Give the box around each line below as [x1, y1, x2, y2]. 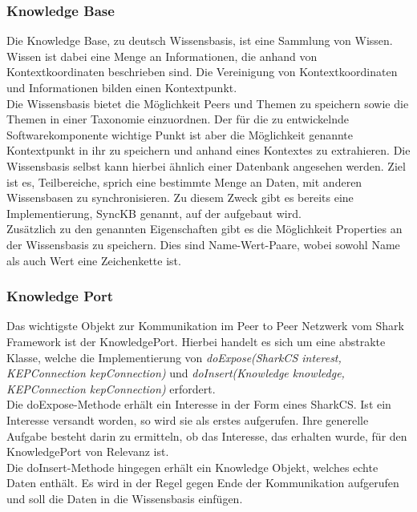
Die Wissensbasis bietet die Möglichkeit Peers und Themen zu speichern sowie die [6, 95, 409, 111]
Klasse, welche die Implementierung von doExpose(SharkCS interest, [6, 349, 342, 365]
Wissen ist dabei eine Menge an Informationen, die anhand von [6, 47, 318, 64]
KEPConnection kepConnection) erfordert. [6, 380, 216, 397]
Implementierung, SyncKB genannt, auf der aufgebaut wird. [6, 204, 302, 221]
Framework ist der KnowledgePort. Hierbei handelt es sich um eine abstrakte [6, 333, 386, 349]
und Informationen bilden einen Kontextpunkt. [6, 79, 237, 95]
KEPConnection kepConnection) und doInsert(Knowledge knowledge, [6, 365, 345, 381]
